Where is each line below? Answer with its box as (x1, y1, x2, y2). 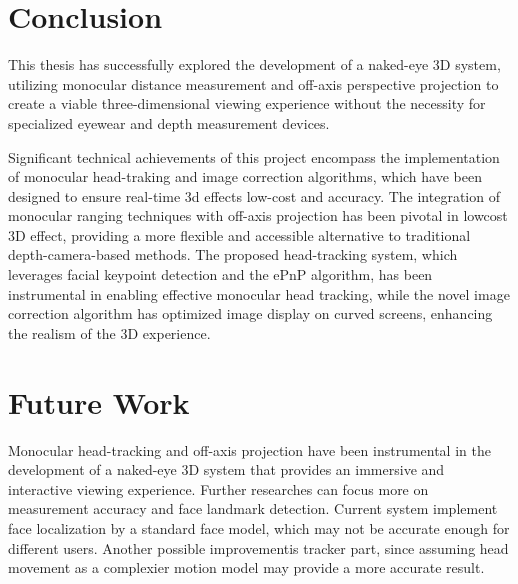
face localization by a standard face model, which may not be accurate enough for (8, 517, 510, 538)
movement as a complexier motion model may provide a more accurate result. (8, 557, 485, 578)
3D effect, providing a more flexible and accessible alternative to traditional (8, 224, 471, 245)
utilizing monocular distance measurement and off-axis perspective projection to (8, 73, 499, 94)
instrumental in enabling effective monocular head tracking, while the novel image (8, 283, 510, 304)
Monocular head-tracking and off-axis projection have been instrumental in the (8, 439, 491, 460)
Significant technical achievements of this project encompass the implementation (8, 146, 500, 167)
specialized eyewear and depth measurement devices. (8, 112, 330, 133)
